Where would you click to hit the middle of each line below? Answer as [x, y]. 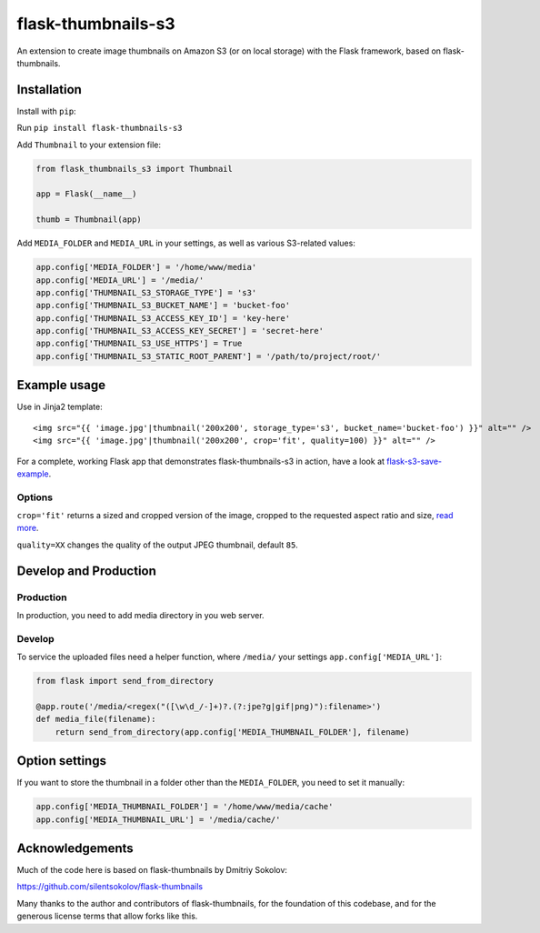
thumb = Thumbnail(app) [89, 220]
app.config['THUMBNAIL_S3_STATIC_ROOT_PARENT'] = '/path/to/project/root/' [209, 356]
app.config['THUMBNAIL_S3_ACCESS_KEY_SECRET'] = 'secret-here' [180, 331]
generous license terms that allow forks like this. [107, 916]
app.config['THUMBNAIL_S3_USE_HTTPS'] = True [139, 344]
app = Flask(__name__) [86, 194]
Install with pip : [46, 111]
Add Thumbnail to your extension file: [89, 145]
